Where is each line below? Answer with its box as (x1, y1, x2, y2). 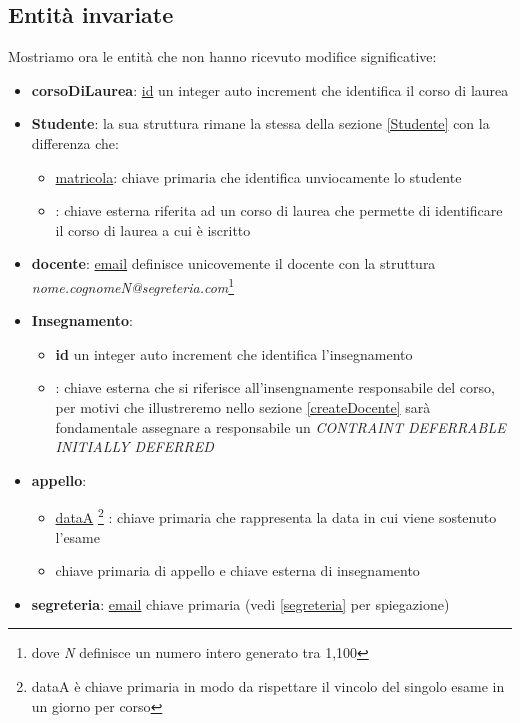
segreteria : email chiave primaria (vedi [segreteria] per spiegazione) (31, 593, 450, 614)
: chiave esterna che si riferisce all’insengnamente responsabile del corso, (55, 377, 495, 398)
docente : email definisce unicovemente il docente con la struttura (31, 253, 436, 274)
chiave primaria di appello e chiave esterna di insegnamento (55, 560, 420, 581)
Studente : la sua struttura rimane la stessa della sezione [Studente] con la (31, 113, 490, 134)
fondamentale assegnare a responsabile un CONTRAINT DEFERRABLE (55, 416, 506, 437)
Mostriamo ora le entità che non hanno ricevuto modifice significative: (8, 46, 437, 67)
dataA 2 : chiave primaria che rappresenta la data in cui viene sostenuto (55, 504, 497, 528)
